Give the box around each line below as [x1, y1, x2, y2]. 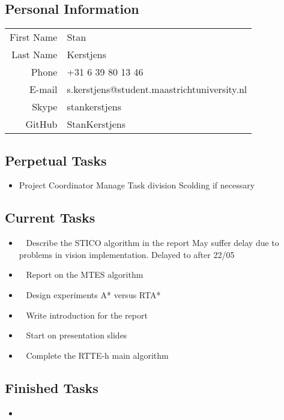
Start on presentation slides [26, 329, 127, 341]
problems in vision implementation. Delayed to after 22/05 [19, 248, 235, 260]
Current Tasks [5, 208, 95, 227]
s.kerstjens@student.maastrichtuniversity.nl [67, 82, 247, 97]
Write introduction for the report [26, 308, 148, 321]
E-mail [29, 82, 58, 97]
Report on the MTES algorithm [26, 268, 144, 281]
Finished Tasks [5, 378, 98, 397]
